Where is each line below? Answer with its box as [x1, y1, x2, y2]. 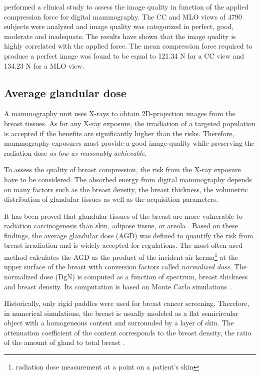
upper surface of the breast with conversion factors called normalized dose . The [4, 261, 246, 272]
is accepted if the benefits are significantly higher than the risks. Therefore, [4, 128, 234, 138]
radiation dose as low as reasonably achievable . [4, 147, 147, 158]
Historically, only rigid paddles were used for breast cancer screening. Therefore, [4, 298, 249, 308]
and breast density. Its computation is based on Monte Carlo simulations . [4, 281, 231, 291]
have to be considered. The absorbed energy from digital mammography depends [4, 174, 252, 184]
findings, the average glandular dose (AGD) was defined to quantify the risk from [4, 230, 253, 240]
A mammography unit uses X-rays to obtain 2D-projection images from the [4, 108, 235, 119]
